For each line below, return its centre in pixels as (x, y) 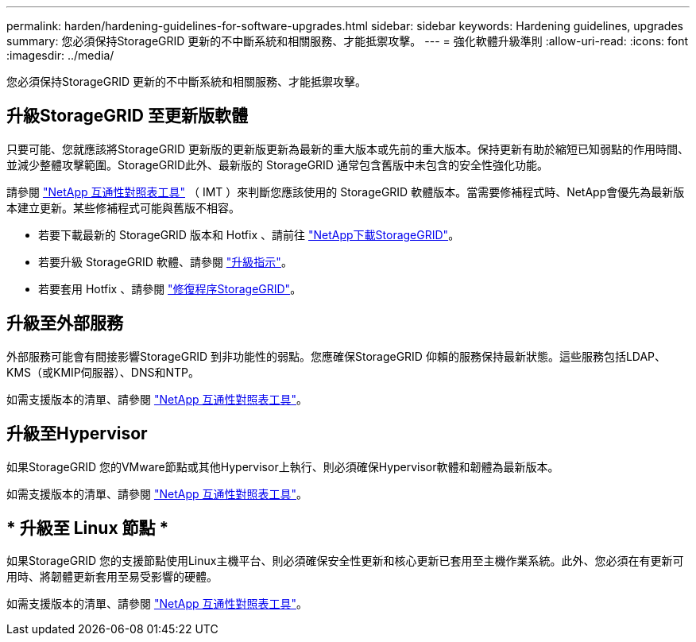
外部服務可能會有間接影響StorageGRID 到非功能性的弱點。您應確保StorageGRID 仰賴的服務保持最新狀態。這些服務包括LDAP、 (336, 356)
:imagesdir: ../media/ (60, 55)
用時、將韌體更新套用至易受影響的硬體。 (112, 577)
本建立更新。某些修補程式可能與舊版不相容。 (123, 207)
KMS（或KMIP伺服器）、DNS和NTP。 (103, 372)
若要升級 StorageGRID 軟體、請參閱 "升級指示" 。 (165, 261)
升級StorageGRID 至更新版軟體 (127, 116)
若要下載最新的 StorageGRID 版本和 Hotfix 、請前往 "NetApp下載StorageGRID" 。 (249, 234)
